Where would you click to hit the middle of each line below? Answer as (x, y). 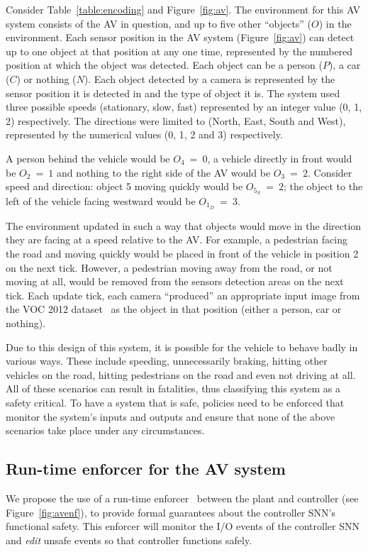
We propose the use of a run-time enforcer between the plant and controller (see (182, 498)
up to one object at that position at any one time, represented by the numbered (179, 51)
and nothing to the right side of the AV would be (163, 172)
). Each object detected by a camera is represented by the (210, 78)
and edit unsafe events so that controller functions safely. (129, 540)
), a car (345, 65)
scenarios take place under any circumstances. (105, 430)
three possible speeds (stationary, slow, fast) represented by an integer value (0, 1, (184, 107)
